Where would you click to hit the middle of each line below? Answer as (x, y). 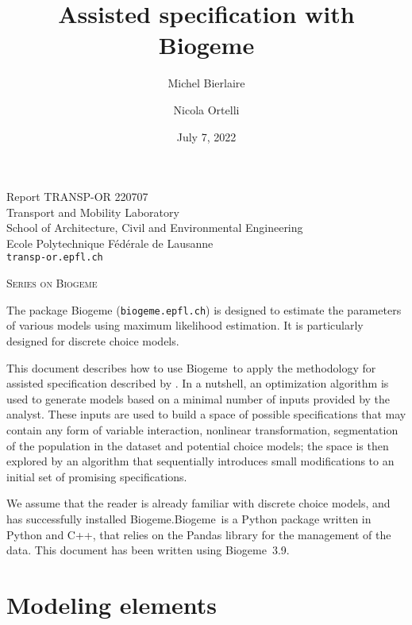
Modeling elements (112, 604)
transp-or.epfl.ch (55, 258)
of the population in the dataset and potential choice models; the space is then (198, 445)
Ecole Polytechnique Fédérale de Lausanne (110, 243)
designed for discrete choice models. (93, 340)
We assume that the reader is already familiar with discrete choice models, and (198, 503)
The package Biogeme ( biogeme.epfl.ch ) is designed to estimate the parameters (204, 309)
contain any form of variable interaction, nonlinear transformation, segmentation (202, 429)
